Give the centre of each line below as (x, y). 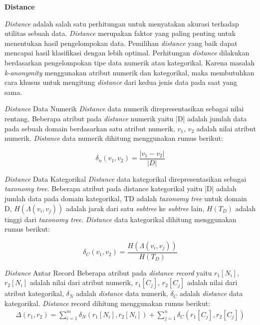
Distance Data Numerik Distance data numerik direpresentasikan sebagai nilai (124, 109)
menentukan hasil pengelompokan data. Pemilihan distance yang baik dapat (121, 43)
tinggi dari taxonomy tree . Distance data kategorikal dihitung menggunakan (121, 219)
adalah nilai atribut (226, 128)
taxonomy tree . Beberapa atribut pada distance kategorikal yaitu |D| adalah (121, 188)
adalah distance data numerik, (122, 293)
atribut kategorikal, (34, 293)
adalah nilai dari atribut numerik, (81, 282)
